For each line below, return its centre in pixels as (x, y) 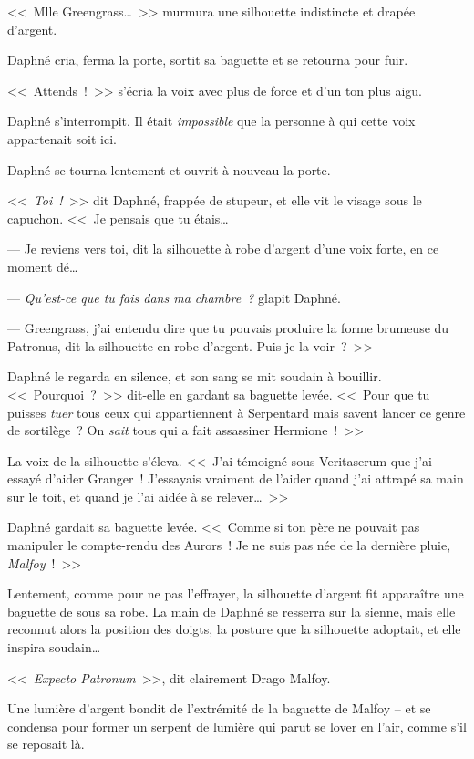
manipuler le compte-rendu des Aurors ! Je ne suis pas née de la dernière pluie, (229, 545)
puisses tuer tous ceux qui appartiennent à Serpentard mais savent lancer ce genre (237, 412)
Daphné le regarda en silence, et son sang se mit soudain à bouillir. (195, 376)
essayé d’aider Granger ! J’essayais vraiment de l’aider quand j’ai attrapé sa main (236, 478)
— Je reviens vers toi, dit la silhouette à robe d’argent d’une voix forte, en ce (223, 249)
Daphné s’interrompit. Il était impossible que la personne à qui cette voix (211, 121)
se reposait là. (46, 744)
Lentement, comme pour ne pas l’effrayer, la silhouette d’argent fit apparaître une (236, 593)
